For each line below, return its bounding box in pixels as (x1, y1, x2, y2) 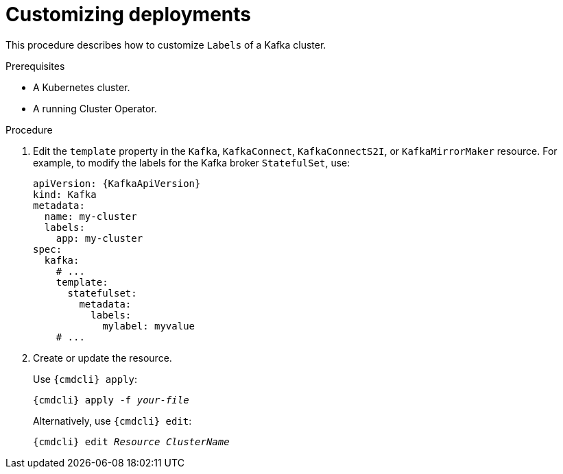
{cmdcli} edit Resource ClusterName (33, 436, 230, 447)
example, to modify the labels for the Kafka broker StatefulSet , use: (33, 156, 350, 169)
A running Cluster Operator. (33, 102, 157, 114)
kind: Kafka (33, 188, 97, 200)
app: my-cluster (56, 232, 143, 244)
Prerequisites (5, 60, 65, 72)
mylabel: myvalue (102, 320, 195, 332)
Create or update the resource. (33, 351, 172, 364)
